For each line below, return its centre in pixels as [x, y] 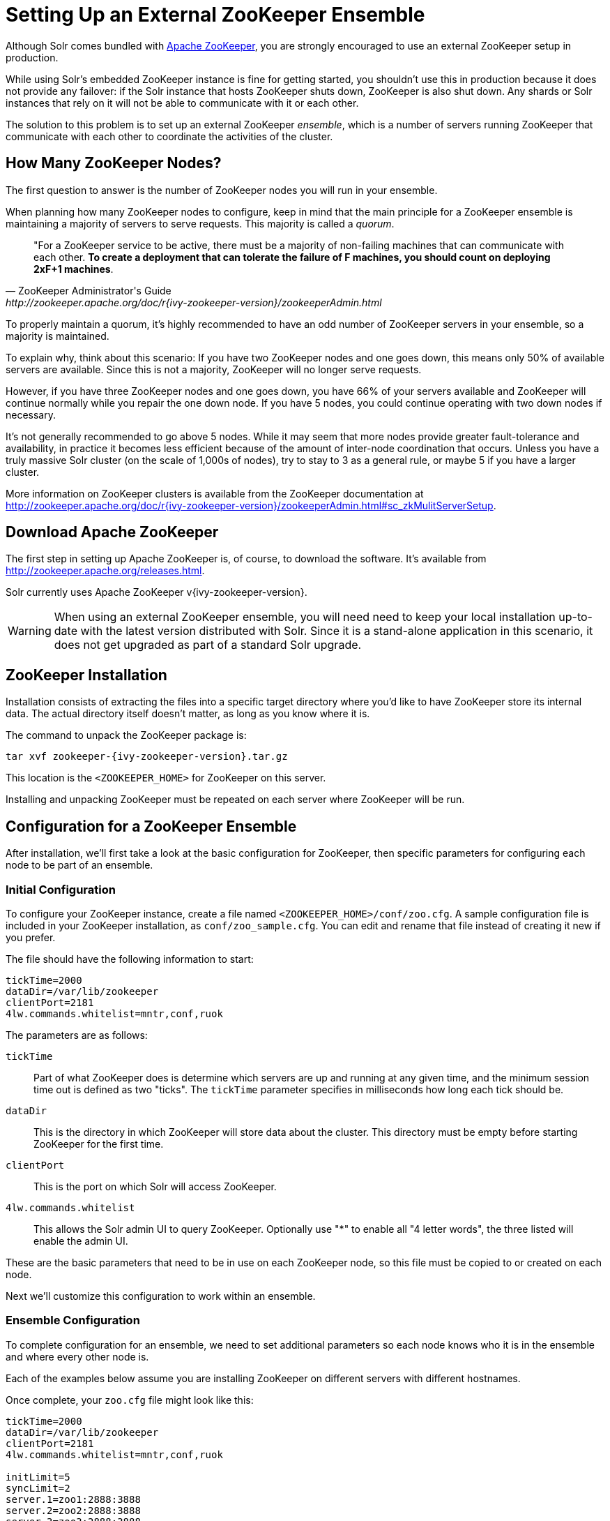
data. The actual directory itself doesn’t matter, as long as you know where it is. [188, 714]
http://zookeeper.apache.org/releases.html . [105, 571]
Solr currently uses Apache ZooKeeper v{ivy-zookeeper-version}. [157, 592]
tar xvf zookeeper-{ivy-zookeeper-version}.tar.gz [147, 757]
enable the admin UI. [81, 1241]
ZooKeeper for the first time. [99, 1144]
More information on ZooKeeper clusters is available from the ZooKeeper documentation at [215, 493]
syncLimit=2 [38, 1488]
